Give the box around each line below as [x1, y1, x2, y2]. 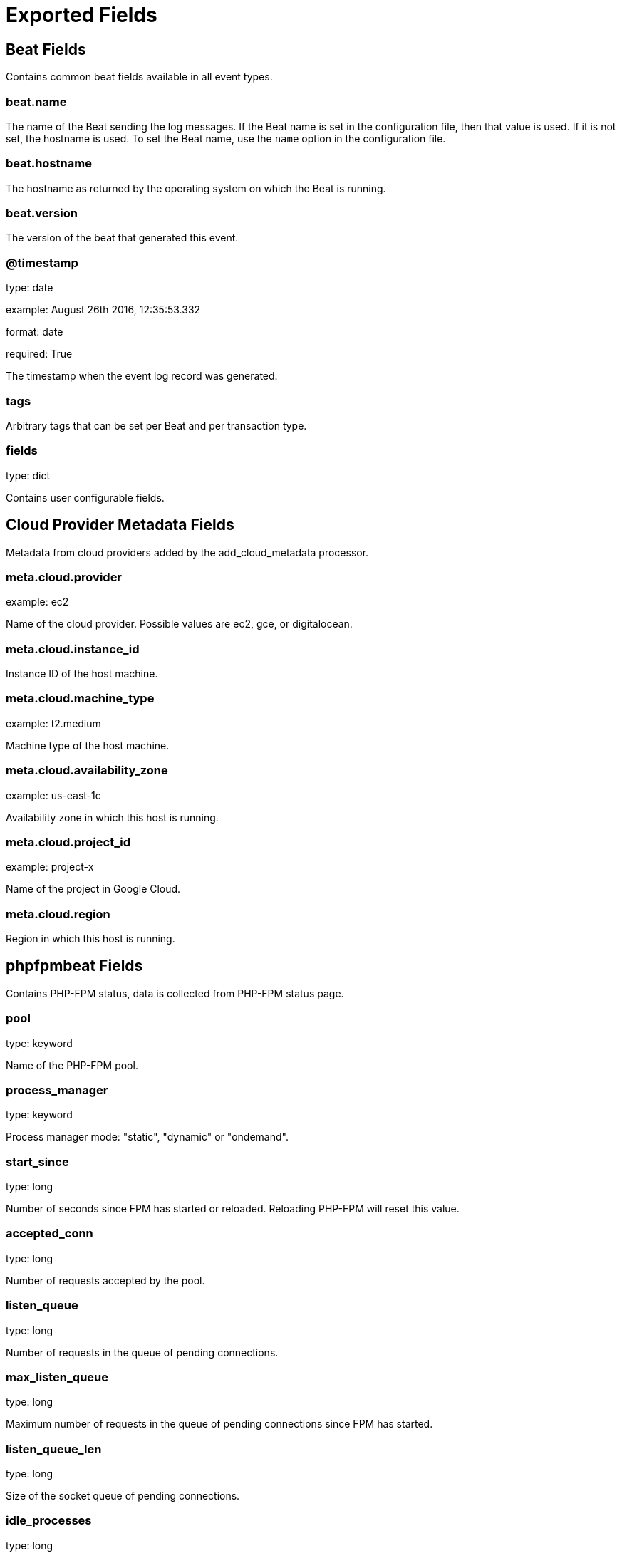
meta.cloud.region [6, 906, 110, 921]
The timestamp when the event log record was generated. [6, 370, 278, 383]
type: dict [6, 469, 50, 482]
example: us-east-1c [6, 789, 101, 801]
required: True [6, 348, 73, 360]
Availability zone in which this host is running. [6, 811, 219, 824]
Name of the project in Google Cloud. [6, 883, 181, 895]
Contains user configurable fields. [6, 491, 165, 504]
